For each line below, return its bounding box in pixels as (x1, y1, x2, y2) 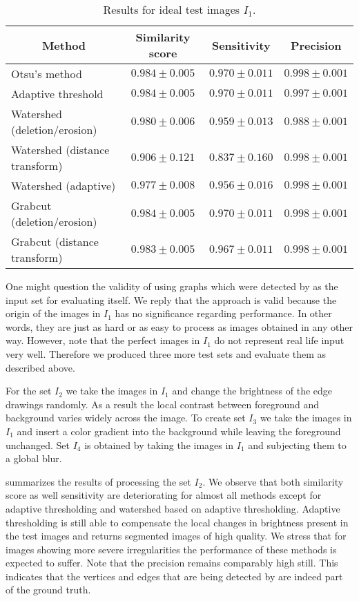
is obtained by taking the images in (84, 437, 234, 452)
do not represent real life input (214, 333, 345, 347)
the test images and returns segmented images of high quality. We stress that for (6, 528, 347, 543)
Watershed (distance (11, 142, 110, 158)
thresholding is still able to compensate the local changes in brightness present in (6, 515, 349, 529)
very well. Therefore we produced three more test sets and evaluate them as (6, 346, 327, 361)
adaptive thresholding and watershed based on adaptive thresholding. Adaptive (6, 501, 340, 515)
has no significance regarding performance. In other (115, 306, 332, 321)
